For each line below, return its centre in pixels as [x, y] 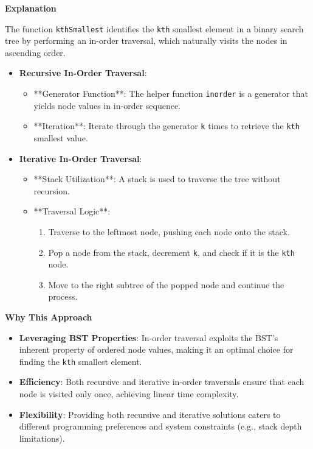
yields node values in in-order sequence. [107, 105]
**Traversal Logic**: [72, 211]
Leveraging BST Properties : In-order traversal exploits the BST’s [149, 337]
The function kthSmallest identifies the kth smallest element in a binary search [154, 28]
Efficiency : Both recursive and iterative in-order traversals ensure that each [162, 382]
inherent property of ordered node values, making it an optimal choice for [156, 349]
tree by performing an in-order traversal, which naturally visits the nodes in [146, 41]
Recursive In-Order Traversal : [83, 73]
